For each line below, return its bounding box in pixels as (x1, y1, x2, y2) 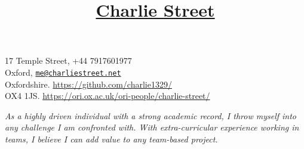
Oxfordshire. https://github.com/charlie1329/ (5, 77, 172, 90)
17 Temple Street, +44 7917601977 (5, 54, 132, 67)
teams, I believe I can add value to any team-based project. (5, 133, 218, 145)
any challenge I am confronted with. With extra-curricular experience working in (5, 121, 299, 134)
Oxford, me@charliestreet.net (5, 66, 121, 78)
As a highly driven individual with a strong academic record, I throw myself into (5, 109, 296, 122)
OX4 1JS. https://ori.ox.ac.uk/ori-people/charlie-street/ (5, 89, 210, 102)
